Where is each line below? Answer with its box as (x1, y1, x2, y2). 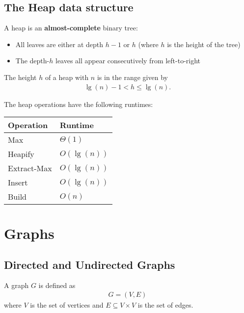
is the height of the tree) (167, 39, 241, 49)
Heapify (8, 148, 34, 160)
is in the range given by (97, 72, 168, 82)
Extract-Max (8, 162, 52, 174)
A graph (4, 280, 29, 290)
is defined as (38, 280, 76, 290)
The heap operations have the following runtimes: (4, 99, 153, 109)
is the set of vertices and (30, 300, 104, 310)
